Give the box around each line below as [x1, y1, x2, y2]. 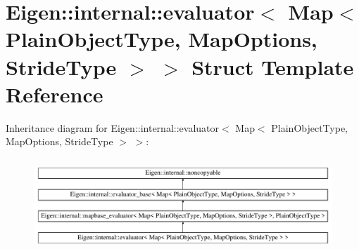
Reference [6, 79, 103, 108]
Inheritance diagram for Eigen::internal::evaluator [6, 120, 220, 135]
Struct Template [191, 52, 354, 81]
